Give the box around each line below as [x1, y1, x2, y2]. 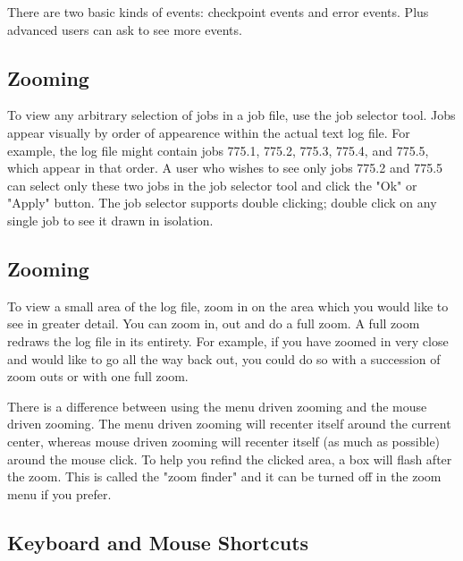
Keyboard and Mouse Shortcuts [7, 528, 309, 556]
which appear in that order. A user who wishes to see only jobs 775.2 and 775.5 [7, 158, 443, 177]
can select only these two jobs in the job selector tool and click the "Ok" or [7, 175, 417, 194]
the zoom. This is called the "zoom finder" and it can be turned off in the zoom [7, 467, 442, 486]
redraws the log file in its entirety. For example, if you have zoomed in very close [7, 331, 449, 350]
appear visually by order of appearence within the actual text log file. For [7, 123, 410, 141]
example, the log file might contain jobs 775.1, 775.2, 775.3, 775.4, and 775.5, [7, 140, 429, 159]
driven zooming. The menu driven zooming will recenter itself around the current [7, 414, 451, 433]
